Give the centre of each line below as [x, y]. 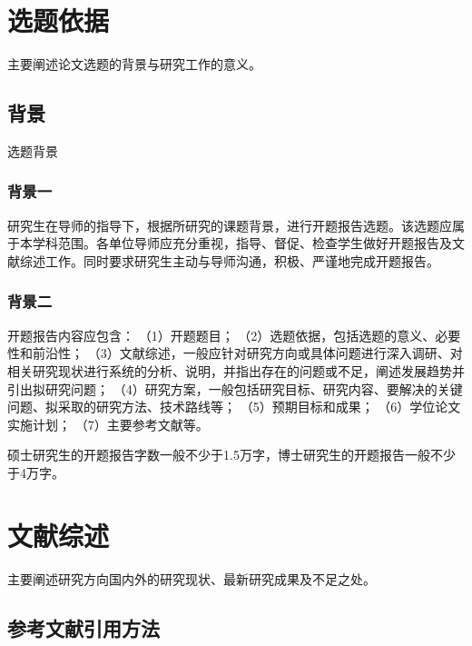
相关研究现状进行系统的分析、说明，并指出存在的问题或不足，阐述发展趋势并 [236, 370]
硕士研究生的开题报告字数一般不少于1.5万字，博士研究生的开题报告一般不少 [231, 455]
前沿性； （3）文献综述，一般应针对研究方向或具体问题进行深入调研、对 [247, 353]
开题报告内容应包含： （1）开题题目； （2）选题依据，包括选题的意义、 [221, 335]
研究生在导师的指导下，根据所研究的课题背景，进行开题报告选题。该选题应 [230, 225]
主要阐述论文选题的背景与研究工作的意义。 [134, 64]
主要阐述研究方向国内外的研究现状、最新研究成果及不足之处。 [192, 578]
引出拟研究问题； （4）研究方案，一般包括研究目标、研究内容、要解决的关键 [235, 388]
